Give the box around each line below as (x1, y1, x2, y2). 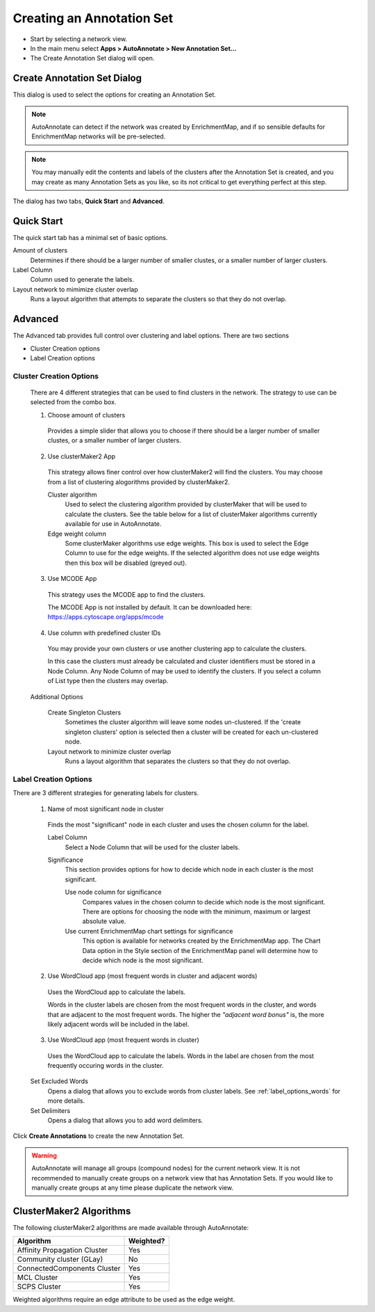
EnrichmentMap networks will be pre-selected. (31, 132, 166, 141)
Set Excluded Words (30, 1077, 88, 1085)
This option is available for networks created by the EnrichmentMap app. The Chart (82, 936, 321, 945)
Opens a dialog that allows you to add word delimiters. (47, 1117, 203, 1125)
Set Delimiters (30, 1106, 71, 1114)
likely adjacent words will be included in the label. (47, 1020, 190, 1028)
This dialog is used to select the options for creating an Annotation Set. (12, 90, 217, 99)
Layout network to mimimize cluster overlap (12, 285, 138, 294)
